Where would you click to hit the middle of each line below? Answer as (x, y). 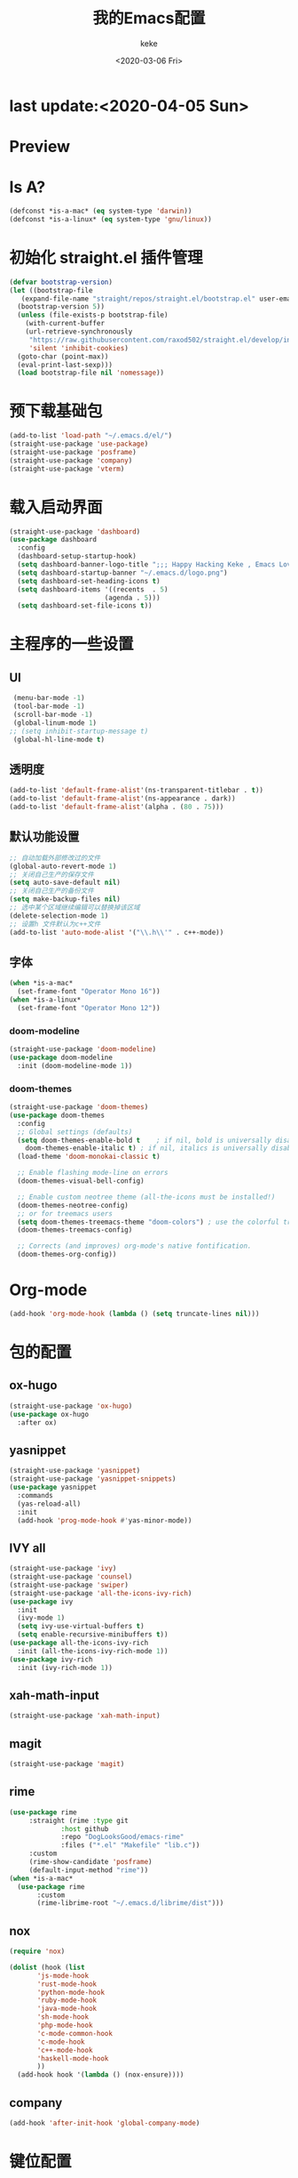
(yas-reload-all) (49, 1504)
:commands (35, 1495)
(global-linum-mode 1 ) (55, 723)
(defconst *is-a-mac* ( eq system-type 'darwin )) (101, 211)
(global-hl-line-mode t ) (59, 739)
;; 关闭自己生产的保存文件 (52, 874)
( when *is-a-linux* (45, 1000)
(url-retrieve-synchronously (79, 332)
